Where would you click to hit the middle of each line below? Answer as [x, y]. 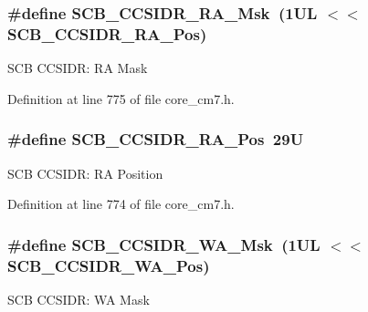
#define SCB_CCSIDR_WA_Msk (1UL [164, 244]
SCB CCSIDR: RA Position [85, 173]
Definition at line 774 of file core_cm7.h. [121, 204]
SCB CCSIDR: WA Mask [79, 299]
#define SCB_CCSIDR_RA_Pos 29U [156, 139]
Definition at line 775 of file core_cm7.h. [121, 98]
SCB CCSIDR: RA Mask [78, 68]
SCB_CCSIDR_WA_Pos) [109, 265]
